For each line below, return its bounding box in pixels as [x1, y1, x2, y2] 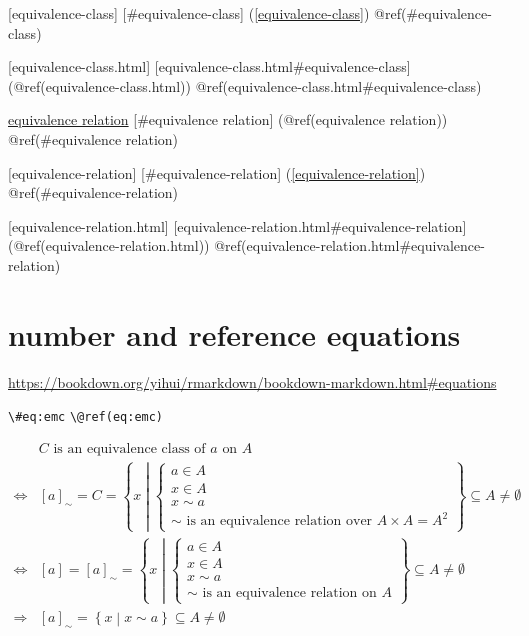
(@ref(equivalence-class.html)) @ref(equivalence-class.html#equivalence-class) [8, 75, 482, 96]
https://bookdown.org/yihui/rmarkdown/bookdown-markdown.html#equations [8, 371, 497, 392]
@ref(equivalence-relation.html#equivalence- [214, 235, 485, 256]
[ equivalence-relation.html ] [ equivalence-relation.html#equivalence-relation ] [8, 215, 467, 236]
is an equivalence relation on [202, 586, 377, 601]
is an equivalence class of [53, 441, 206, 456]
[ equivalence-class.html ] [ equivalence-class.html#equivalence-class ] [8, 56, 411, 77]
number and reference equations [8, 313, 461, 354]
